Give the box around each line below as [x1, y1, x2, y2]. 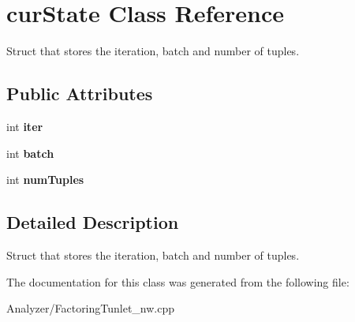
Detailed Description [6, 210, 179, 234]
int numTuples [6, 171, 84, 188]
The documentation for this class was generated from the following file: [6, 273, 349, 290]
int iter [6, 118, 43, 134]
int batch [6, 144, 54, 161]
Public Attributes [6, 81, 153, 106]
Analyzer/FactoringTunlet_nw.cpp [6, 300, 175, 316]
